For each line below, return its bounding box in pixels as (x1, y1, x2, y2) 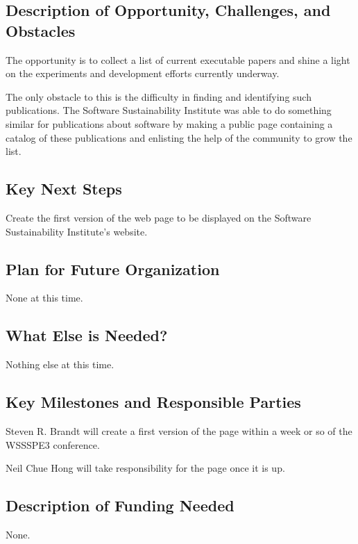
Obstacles (6, 19, 76, 41)
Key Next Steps (6, 178, 122, 199)
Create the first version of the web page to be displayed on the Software (6, 210, 312, 224)
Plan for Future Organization (6, 258, 220, 279)
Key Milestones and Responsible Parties (6, 391, 301, 413)
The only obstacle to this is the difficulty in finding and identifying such (6, 89, 312, 104)
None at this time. (6, 290, 83, 305)
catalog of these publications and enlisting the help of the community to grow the (6, 130, 352, 145)
